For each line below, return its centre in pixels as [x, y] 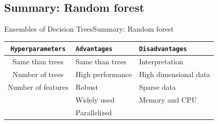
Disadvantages [163, 49]
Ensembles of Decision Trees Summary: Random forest [89, 29]
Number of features [38, 86]
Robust [87, 86]
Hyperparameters [38, 49]
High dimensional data [175, 74]
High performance [104, 74]
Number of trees [38, 74]
